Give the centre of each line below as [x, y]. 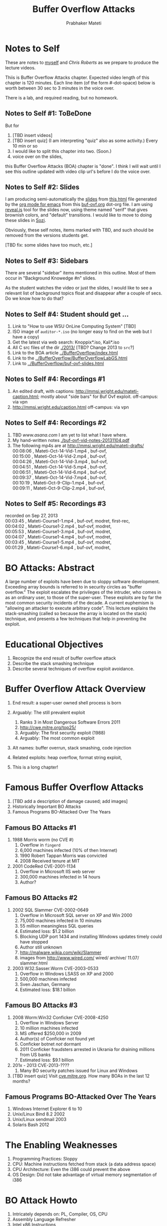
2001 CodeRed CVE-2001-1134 [44, 866]
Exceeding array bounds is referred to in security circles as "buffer [74, 587]
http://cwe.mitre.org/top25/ [48, 727]
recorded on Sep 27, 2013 [32, 515]
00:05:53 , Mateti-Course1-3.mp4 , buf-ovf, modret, [58, 531]
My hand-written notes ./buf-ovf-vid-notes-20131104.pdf [71, 440]
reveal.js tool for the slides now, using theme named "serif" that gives [77, 210]
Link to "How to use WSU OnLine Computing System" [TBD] [74, 326]
